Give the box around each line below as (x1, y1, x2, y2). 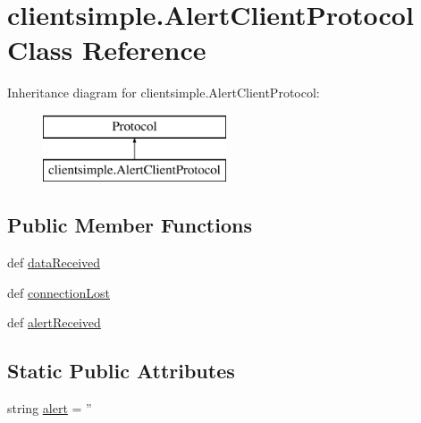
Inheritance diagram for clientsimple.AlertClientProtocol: (7, 83, 320, 102)
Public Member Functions (7, 211, 252, 239)
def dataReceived (7, 253, 101, 272)
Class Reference (7, 31, 206, 68)
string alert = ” (7, 399, 92, 418)
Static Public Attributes (7, 357, 235, 385)
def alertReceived (7, 313, 101, 332)
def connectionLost (7, 283, 111, 301)
